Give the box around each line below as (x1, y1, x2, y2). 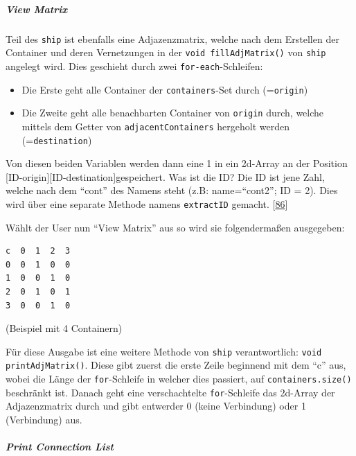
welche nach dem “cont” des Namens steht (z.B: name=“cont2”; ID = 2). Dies (6, 183, 338, 198)
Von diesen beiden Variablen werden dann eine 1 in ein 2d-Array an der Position (6, 156, 348, 170)
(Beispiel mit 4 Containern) (6, 321, 123, 335)
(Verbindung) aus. (6, 412, 82, 426)
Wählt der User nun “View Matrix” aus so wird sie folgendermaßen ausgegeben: (6, 220, 345, 234)
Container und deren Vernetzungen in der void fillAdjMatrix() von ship (6, 45, 326, 60)
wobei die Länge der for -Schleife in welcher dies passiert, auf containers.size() (6, 371, 352, 386)
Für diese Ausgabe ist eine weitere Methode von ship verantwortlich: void (6, 344, 322, 358)
